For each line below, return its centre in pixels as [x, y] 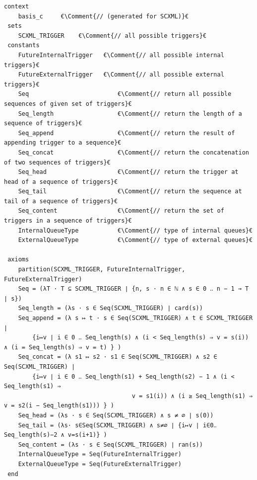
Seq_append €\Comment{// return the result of [127, 133]
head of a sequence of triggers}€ [61, 182]
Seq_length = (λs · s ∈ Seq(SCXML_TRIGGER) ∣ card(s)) [110, 308]
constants [24, 45]
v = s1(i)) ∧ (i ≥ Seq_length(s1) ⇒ [192, 396]
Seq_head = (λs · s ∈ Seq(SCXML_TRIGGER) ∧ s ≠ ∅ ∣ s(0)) [116, 415]
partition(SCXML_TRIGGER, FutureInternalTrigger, [102, 270]
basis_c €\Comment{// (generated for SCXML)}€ [103, 16]
